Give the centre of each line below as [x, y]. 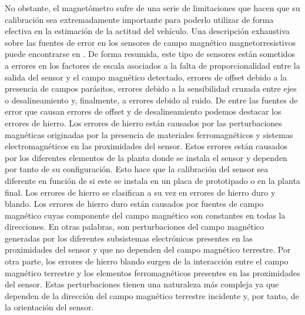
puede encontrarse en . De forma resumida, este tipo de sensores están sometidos [150, 54]
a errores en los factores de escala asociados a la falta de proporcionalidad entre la [152, 65]
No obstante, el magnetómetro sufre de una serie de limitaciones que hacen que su [152, 8]
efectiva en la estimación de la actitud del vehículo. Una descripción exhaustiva [147, 31]
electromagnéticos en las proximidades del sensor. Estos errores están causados [146, 146]
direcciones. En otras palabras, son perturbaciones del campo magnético [134, 227]
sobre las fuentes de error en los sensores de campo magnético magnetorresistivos [150, 42]
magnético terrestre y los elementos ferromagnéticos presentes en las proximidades [152, 272]
